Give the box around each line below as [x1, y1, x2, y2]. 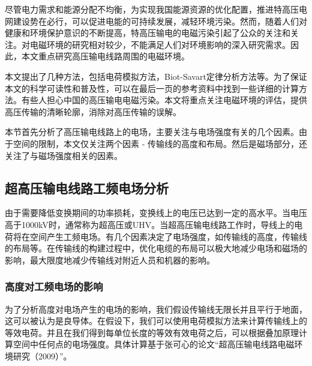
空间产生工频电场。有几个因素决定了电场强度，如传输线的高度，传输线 [29, 230, 307, 242]
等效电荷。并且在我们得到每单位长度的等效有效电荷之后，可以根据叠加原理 [5, 326, 299, 338]
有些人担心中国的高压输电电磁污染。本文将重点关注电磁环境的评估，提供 [21, 94, 307, 106]
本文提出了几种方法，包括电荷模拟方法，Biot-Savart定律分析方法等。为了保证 [5, 70, 307, 82]
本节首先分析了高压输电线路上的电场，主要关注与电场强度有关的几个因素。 [5, 125, 299, 138]
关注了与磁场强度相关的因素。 [5, 149, 122, 161]
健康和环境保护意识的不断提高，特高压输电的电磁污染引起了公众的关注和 [5, 26, 290, 39]
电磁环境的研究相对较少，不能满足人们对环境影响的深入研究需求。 [29, 38, 290, 50]
